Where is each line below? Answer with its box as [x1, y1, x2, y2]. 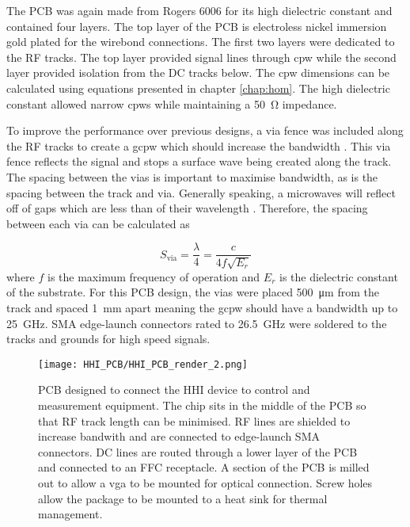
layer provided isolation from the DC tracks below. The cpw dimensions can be [6, 64, 390, 81]
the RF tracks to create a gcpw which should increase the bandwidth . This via [6, 137, 391, 154]
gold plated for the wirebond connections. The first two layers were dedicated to [6, 33, 395, 50]
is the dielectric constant [279, 268, 398, 285]
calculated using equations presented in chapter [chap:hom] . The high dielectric [6, 79, 390, 96]
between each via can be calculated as [6, 215, 190, 231]
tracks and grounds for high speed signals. [6, 330, 211, 347]
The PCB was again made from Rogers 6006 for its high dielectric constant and [6, 2, 393, 18]
